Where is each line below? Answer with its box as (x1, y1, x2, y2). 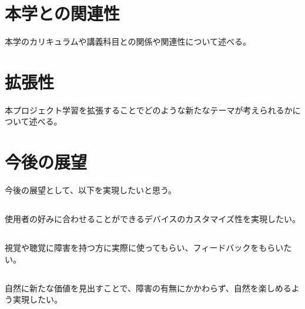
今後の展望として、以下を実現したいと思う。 (5, 184, 177, 196)
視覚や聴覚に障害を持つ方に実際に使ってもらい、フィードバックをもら (5, 241, 276, 254)
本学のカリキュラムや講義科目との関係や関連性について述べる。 (5, 35, 252, 48)
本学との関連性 (5, 1, 120, 25)
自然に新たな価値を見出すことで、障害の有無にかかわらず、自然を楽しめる (5, 281, 291, 294)
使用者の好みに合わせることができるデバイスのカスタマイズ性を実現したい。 (5, 213, 300, 225)
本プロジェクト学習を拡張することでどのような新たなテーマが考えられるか (5, 103, 293, 116)
